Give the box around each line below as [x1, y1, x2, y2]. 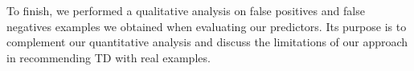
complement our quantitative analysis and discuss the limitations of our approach [6, 34, 408, 50]
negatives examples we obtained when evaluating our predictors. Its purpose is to [6, 18, 407, 34]
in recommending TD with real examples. [6, 49, 211, 65]
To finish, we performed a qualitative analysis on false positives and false [6, 2, 365, 18]
